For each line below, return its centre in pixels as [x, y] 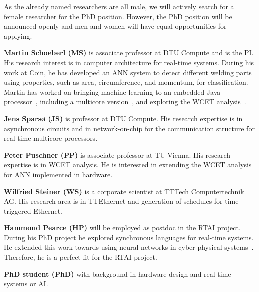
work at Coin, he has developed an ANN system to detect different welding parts [128, 72]
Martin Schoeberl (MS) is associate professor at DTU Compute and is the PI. [129, 53]
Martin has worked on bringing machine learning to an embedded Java [112, 92]
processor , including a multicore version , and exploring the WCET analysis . [125, 102]
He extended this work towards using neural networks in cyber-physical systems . [129, 247]
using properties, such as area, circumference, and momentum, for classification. [126, 82]
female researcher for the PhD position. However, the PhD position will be [118, 16]
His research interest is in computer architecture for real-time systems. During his [129, 62]
